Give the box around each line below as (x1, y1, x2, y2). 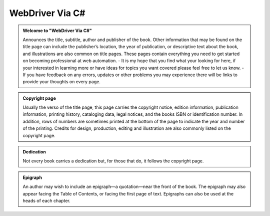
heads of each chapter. (22, 197, 70, 203)
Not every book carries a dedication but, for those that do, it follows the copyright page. (22, 158, 204, 164)
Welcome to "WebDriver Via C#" (22, 28, 92, 34)
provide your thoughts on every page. (22, 79, 101, 85)
